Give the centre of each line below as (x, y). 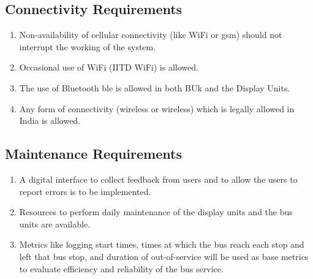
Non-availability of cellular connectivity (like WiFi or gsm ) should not (151, 35)
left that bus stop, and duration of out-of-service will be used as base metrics (164, 256)
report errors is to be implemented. (85, 191)
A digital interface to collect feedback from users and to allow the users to (158, 179)
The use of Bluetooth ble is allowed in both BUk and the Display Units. (155, 87)
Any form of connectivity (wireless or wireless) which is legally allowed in (157, 108)
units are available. (55, 224)
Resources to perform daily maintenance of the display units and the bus (156, 212)
